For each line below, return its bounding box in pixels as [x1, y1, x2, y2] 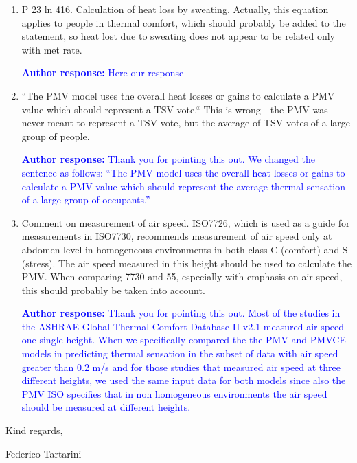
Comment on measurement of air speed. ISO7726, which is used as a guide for [21, 215, 350, 229]
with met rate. [21, 42, 82, 56]
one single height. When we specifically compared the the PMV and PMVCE [21, 332, 346, 347]
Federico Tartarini [5, 446, 82, 460]
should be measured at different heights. [21, 400, 191, 414]
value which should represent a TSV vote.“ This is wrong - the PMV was [21, 102, 328, 116]
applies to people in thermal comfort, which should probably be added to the [21, 15, 346, 30]
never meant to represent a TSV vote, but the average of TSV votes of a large [21, 115, 351, 130]
